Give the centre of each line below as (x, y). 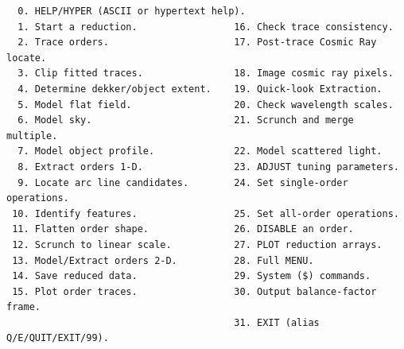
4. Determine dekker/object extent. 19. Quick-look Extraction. (200, 89)
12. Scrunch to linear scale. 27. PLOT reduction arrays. (197, 244)
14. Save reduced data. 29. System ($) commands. (192, 276)
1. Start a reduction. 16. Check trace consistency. (206, 27)
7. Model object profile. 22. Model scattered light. (200, 151)
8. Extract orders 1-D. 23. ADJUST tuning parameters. (208, 167)
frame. (23, 307)
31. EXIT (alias (277, 322)
